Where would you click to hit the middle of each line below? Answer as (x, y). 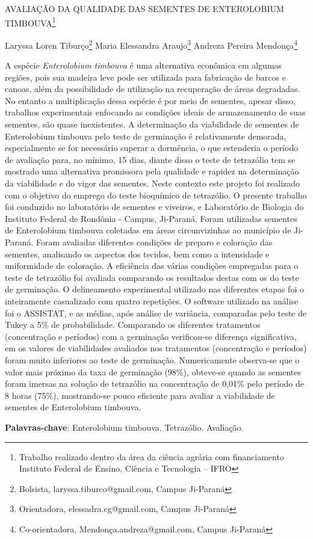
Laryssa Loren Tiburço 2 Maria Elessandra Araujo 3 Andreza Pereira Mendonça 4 (151, 44)
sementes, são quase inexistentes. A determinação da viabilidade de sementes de (152, 124)
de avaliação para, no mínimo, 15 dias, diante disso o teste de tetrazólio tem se (150, 159)
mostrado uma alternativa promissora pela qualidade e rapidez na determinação (152, 171)
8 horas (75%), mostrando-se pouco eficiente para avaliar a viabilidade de (140, 395)
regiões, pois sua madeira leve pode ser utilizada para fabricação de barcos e (145, 77)
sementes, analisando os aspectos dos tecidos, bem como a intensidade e (137, 254)
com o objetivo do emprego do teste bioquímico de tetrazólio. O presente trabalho (156, 195)
